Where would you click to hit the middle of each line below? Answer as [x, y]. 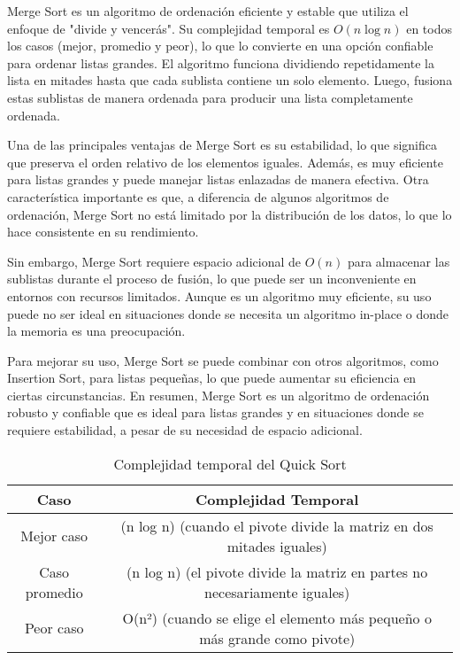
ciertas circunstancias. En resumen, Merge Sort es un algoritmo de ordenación [218, 395]
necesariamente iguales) [277, 592]
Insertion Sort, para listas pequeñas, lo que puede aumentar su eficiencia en [212, 378]
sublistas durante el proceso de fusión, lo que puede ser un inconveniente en [212, 279]
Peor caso [54, 628]
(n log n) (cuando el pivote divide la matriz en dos [277, 525]
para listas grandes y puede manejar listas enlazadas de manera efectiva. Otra [218, 179]
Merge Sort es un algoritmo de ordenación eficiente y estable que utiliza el [208, 11]
